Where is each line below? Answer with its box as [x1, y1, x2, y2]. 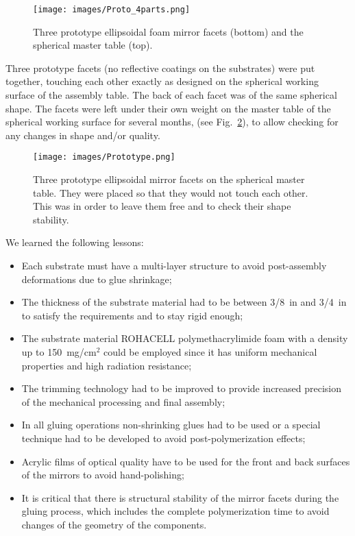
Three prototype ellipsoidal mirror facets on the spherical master [33, 172, 305, 186]
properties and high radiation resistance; [21, 358, 192, 372]
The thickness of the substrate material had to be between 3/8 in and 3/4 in [21, 295, 347, 309]
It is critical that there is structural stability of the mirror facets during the [21, 490, 339, 504]
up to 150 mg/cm [21, 345, 97, 358]
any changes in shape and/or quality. [5, 127, 160, 142]
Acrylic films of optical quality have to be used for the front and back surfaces [21, 454, 350, 468]
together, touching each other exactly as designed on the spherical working [5, 74, 319, 88]
